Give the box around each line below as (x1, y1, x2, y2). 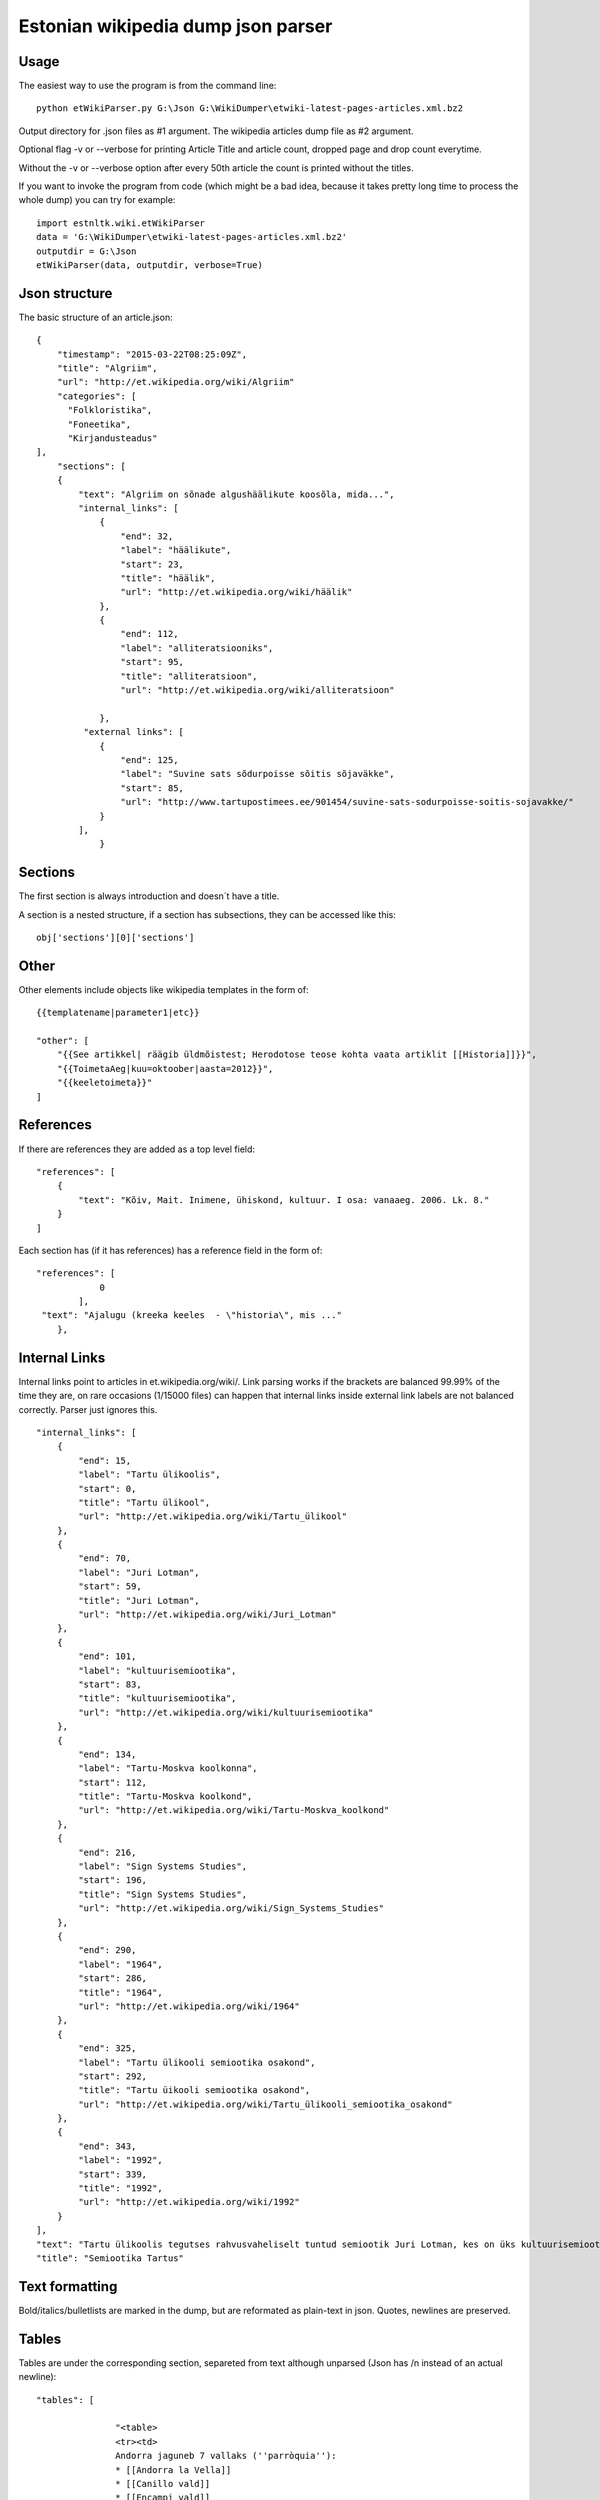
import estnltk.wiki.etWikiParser (36, 217, 205, 229)
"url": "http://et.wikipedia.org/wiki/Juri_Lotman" (78, 1609, 337, 1620)
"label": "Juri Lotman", (78, 1566, 200, 1578)
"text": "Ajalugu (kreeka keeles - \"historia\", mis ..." (41, 1310, 342, 1321)
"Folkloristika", (67, 405, 153, 416)
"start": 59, (78, 1581, 142, 1592)
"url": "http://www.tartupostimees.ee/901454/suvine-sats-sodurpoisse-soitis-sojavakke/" (120, 796, 574, 808)
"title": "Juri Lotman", (78, 1595, 200, 1606)
